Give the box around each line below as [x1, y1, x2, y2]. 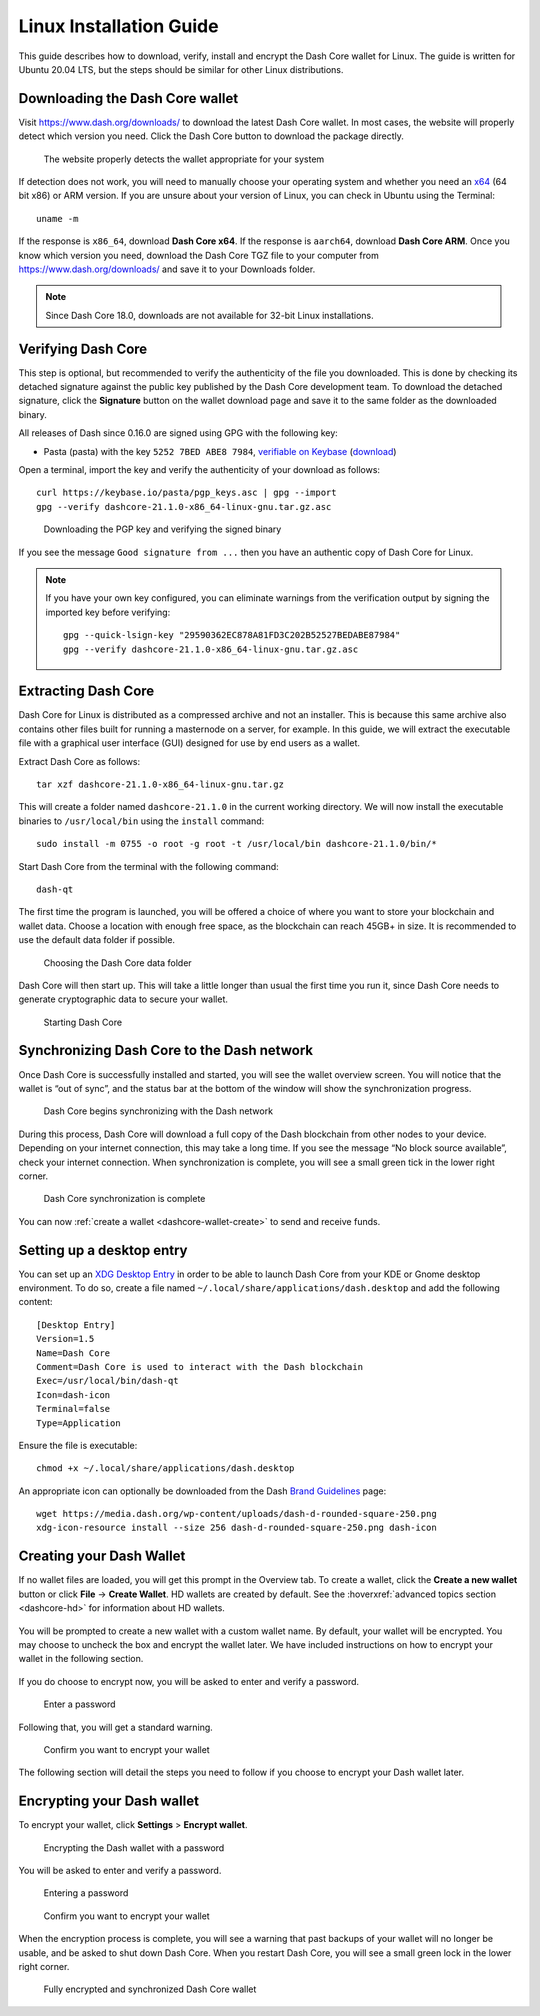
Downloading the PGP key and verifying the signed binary [43, 523, 282, 535]
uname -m [36, 213, 79, 224]
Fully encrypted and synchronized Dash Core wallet [43, 1983, 257, 1995]
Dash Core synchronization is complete [43, 1193, 206, 1205]
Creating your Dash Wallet [18, 1548, 186, 1565]
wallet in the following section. [18, 1653, 144, 1665]
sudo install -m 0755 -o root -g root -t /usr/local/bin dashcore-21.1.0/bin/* [36, 838, 437, 850]
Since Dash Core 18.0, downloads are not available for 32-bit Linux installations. [45, 309, 374, 321]
